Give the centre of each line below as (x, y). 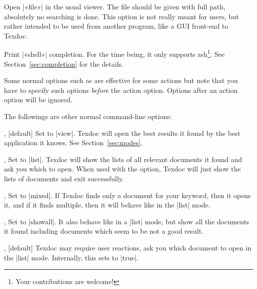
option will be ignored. (38, 100)
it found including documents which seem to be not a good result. (104, 231)
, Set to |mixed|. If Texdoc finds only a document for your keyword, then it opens (128, 195)
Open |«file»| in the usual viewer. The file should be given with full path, (115, 6)
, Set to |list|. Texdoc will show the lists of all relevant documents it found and (123, 159)
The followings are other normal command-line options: (88, 116)
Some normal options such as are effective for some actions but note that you (121, 80)
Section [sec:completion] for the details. (64, 63)
